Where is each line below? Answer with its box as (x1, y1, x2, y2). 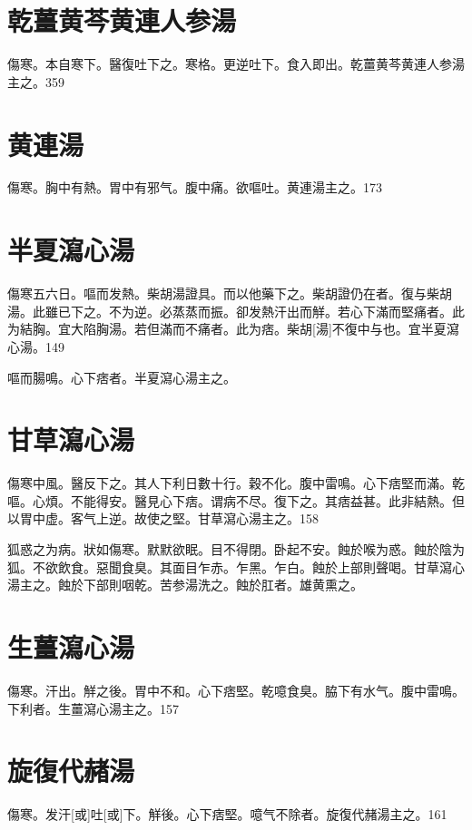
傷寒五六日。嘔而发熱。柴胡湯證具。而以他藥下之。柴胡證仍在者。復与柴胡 (7, 284, 452, 303)
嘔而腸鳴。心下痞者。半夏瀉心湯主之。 (7, 367, 236, 386)
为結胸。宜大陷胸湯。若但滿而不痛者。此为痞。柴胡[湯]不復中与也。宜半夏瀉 (7, 319, 459, 338)
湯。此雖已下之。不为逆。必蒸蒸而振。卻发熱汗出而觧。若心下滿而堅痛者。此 (7, 301, 465, 320)
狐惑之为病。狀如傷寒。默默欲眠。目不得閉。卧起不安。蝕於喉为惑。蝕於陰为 (7, 540, 465, 559)
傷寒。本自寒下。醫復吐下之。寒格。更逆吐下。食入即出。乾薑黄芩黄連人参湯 (7, 54, 465, 73)
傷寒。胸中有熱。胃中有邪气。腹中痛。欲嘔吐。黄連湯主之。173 (7, 178, 382, 197)
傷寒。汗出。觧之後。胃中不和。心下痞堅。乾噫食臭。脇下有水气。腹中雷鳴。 (7, 680, 465, 699)
